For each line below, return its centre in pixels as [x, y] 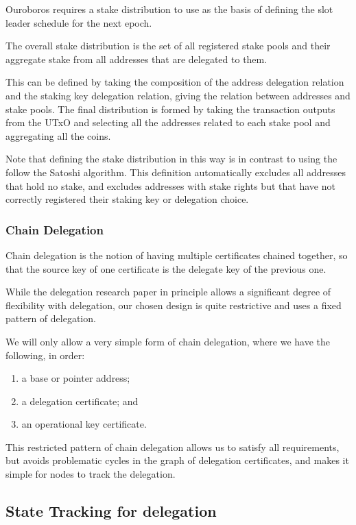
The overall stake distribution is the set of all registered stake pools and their [168, 46]
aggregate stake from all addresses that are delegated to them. [137, 59]
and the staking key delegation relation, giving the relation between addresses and [178, 95]
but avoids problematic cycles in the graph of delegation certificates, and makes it [177, 460]
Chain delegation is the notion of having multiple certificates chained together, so [177, 255]
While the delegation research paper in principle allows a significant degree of [168, 292]
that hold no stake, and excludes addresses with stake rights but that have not [170, 185]
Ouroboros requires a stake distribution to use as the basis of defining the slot [169, 9]
